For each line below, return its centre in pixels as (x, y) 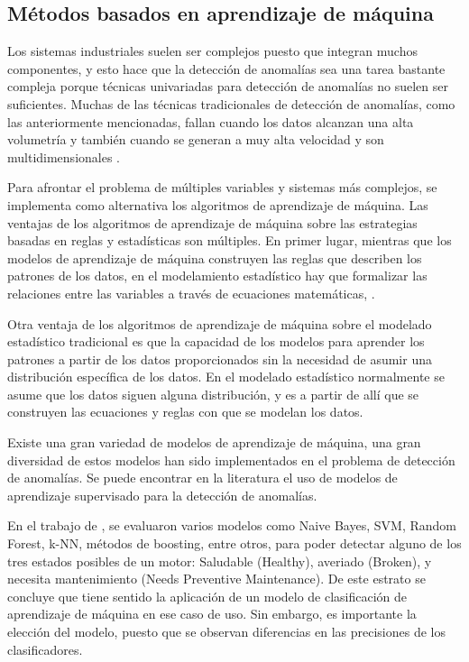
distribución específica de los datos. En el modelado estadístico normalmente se (226, 377)
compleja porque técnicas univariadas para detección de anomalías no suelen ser (228, 86)
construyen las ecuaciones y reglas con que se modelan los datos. (185, 412)
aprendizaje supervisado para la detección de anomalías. (162, 495)
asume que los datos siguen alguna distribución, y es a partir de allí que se (213, 394)
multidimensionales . (64, 156)
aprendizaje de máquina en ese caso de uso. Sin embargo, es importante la (212, 614)
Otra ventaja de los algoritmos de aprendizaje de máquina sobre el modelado (220, 323)
